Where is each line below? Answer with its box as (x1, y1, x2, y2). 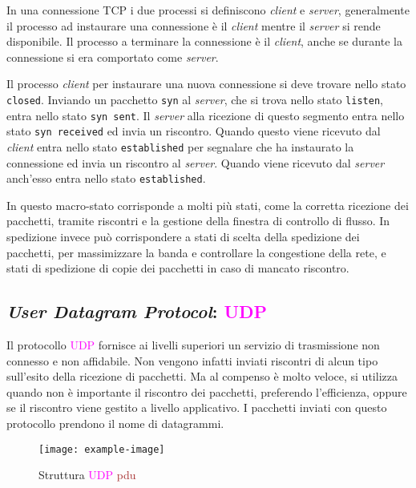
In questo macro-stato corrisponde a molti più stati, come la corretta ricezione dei (6, 196, 409, 213)
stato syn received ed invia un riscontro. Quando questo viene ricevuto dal (6, 123, 381, 139)
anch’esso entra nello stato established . (6, 170, 206, 187)
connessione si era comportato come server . (6, 48, 219, 65)
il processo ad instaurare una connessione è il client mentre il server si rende (6, 17, 381, 34)
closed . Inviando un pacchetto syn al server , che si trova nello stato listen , (6, 91, 383, 107)
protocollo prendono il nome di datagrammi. (6, 414, 224, 431)
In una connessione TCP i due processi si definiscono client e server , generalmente (6, 2, 410, 18)
